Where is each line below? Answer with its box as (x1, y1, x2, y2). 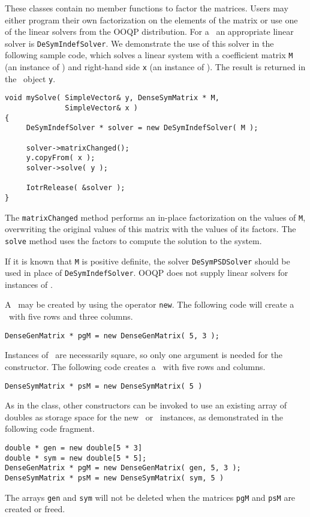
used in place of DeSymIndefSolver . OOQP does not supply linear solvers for (5, 266, 288, 279)
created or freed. (5, 503, 65, 515)
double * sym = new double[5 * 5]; (5, 453, 147, 462)
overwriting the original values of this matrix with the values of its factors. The (5, 223, 296, 235)
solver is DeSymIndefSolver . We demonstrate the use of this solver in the (5, 37, 274, 49)
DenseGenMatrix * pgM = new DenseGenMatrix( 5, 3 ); (5, 331, 219, 340)
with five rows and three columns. (8, 310, 133, 323)
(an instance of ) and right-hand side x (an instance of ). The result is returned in (5, 61, 306, 73)
